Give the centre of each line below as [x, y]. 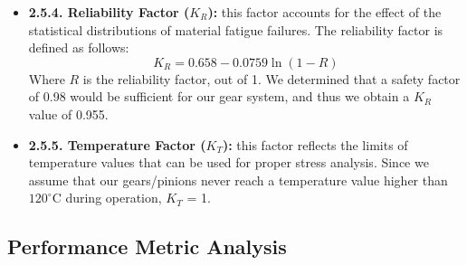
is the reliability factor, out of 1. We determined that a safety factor [272, 78]
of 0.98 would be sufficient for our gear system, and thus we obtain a [219, 96]
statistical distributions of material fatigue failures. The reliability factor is [236, 29]
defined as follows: [79, 47]
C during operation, [107, 198]
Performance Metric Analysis [147, 246]
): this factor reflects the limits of [315, 144]
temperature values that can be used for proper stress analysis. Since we [229, 162]
